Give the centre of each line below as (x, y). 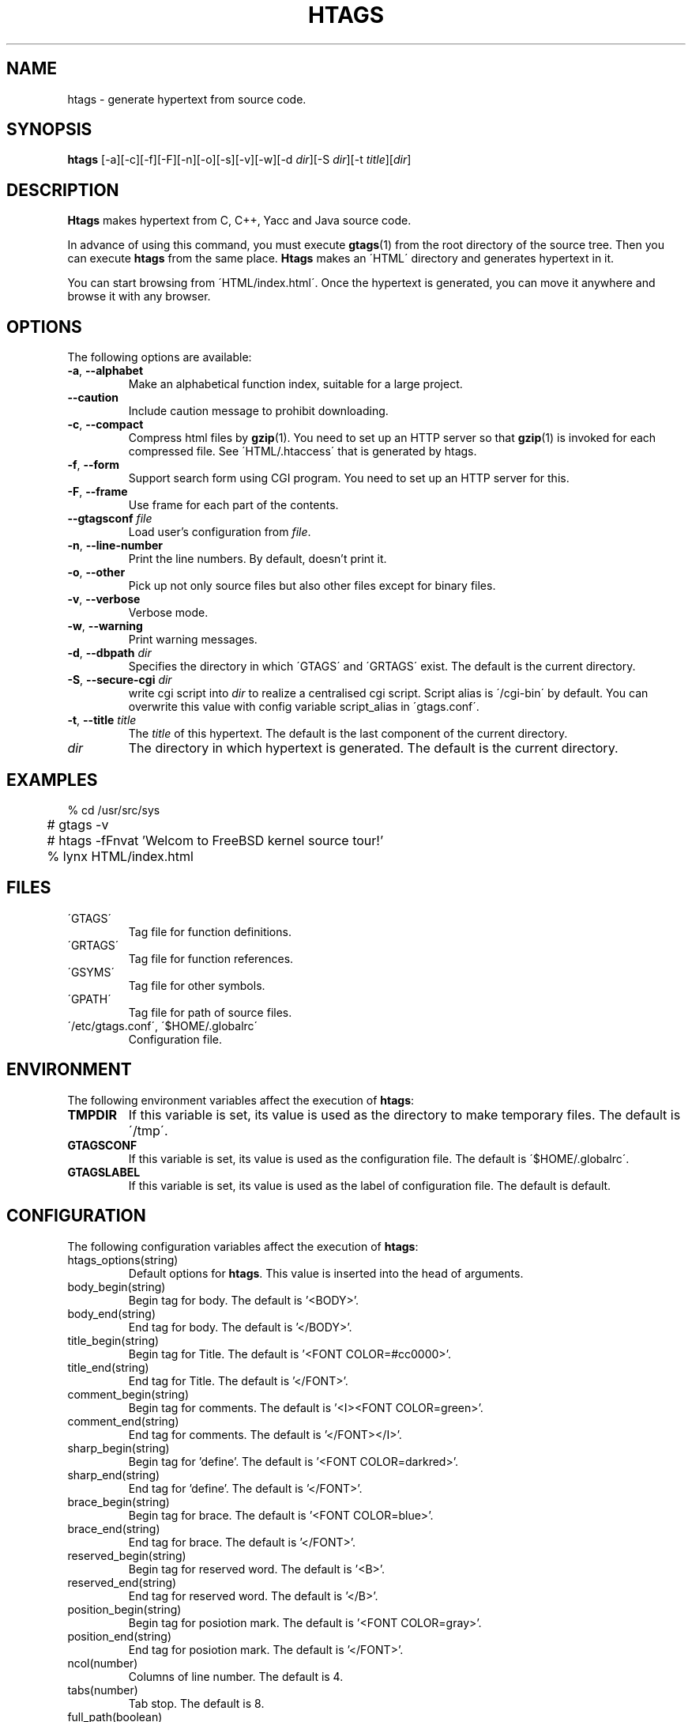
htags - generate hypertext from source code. (187, 99)
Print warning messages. (193, 640)
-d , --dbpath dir (109, 653)
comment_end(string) (123, 1421)
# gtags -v (78, 824)
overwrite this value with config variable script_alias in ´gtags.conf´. (304, 707)
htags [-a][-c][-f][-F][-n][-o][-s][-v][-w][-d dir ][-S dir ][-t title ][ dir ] (239, 160)
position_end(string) (120, 1636)
